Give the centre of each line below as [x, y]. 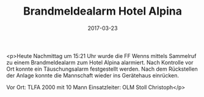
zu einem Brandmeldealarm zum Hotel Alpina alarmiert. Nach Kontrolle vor [100, 62]
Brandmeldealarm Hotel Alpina [103, 11]
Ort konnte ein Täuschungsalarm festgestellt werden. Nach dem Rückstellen [102, 69]
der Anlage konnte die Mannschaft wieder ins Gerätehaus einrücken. [93, 75]
